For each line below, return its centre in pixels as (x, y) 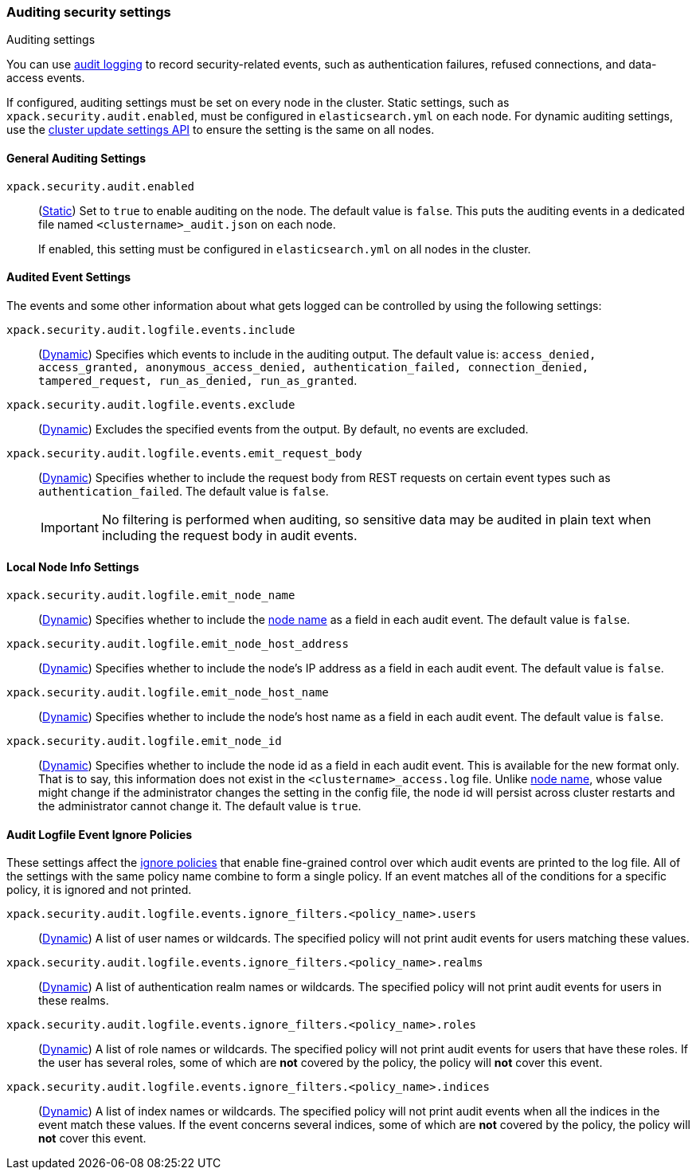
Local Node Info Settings (73, 567)
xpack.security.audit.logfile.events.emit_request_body (184, 453)
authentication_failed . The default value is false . (184, 491)
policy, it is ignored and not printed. (99, 890)
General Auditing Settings (76, 158)
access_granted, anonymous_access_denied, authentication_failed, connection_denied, (314, 367)
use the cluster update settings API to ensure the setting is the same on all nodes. (221, 130)
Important (70, 527)
